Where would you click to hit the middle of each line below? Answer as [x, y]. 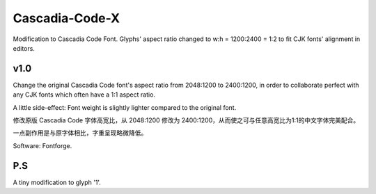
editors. [24, 48]
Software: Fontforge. [42, 145]
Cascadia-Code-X [66, 18]
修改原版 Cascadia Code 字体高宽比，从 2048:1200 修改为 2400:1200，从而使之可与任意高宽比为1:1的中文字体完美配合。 [186, 120]
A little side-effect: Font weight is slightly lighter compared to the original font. [125, 107]
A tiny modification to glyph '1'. [57, 182]
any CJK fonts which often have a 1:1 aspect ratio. [84, 95]
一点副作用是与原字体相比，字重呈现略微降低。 [80, 133]
